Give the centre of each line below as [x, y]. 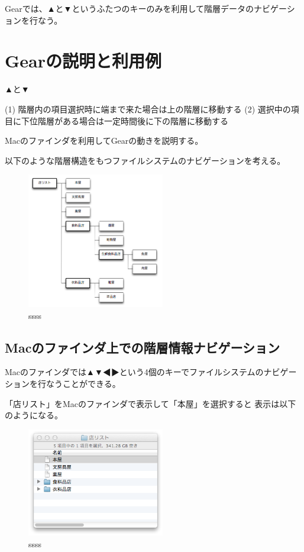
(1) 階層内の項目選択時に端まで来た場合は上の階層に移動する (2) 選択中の [148, 109]
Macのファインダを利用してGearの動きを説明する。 [104, 141]
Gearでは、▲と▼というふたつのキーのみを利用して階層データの [129, 8]
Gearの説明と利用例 [83, 61]
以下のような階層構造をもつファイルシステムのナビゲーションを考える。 [145, 160]
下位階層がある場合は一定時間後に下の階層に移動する [124, 120]
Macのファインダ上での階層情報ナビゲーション [142, 347]
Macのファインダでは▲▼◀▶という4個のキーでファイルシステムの [134, 372]
